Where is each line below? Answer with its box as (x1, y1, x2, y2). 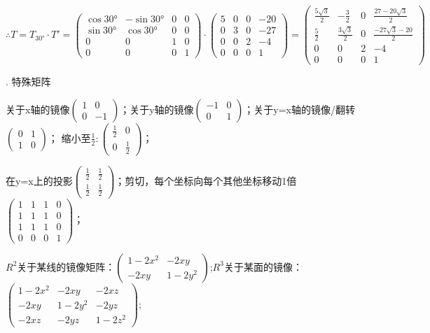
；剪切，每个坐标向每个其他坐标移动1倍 (115, 173, 297, 187)
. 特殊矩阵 (6, 74, 51, 89)
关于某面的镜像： (223, 259, 303, 274)
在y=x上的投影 (6, 173, 73, 187)
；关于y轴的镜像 (120, 101, 194, 116)
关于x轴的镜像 (6, 101, 70, 116)
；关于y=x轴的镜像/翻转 (244, 101, 355, 116)
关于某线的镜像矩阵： (17, 259, 116, 274)
